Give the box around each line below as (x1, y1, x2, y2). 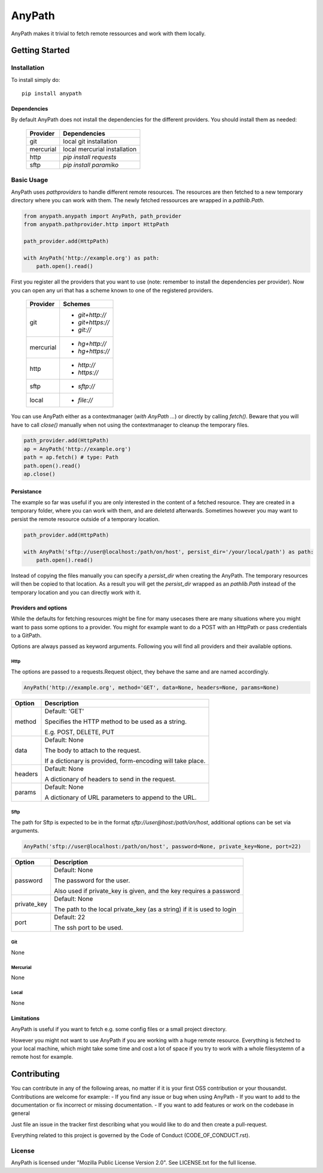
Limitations (11, 1014, 40, 1022)
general (11, 1110, 30, 1117)
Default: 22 (54, 913, 86, 921)
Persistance (11, 488, 42, 495)
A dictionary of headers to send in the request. (44, 775, 176, 783)
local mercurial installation (63, 145, 137, 153)
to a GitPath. (11, 632, 42, 639)
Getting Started (11, 45, 70, 56)
